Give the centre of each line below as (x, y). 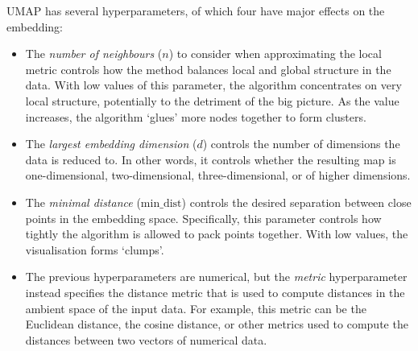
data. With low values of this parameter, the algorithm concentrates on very (213, 85)
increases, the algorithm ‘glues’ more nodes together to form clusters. (196, 116)
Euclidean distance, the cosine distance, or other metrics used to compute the (217, 324)
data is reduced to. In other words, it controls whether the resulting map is (211, 159)
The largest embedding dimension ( (111, 144)
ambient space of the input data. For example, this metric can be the (196, 308)
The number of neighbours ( (94, 54)
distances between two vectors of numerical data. (146, 339)
